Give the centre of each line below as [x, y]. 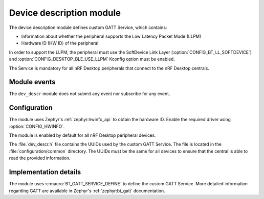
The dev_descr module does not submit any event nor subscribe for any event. [90, 94]
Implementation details [45, 172]
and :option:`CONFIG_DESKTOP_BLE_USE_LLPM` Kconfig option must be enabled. [92, 59]
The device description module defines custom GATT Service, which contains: [88, 27]
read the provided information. [40, 158]
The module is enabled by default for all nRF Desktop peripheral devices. [82, 135]
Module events [32, 82]
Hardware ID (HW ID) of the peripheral [60, 43]
